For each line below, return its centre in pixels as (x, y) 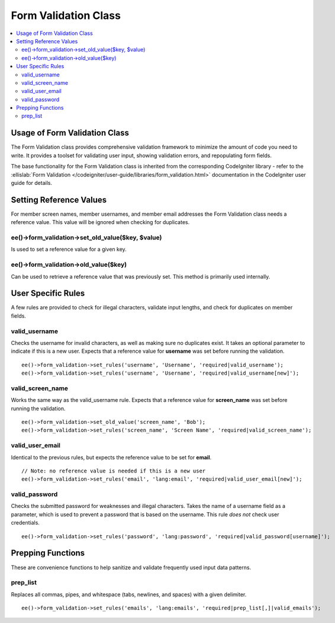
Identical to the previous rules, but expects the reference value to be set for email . (111, 457)
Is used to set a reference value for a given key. (69, 250)
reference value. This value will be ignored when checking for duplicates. (100, 222)
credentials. (25, 523)
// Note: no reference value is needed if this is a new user (114, 471)
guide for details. (32, 183)
